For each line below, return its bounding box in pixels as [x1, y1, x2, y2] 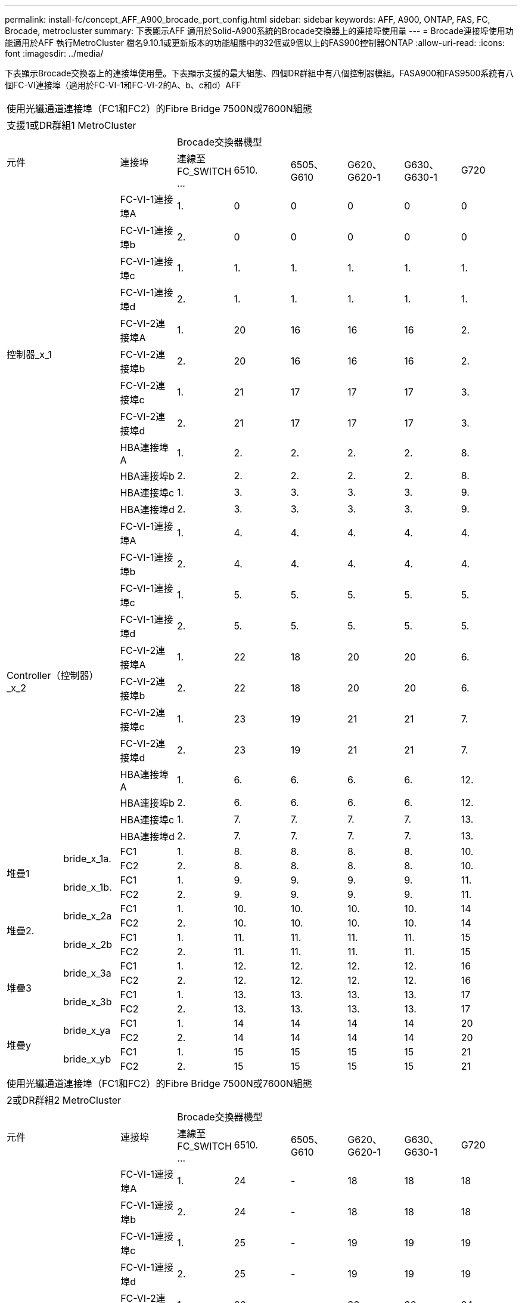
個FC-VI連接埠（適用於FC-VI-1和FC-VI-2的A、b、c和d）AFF [5, 80, 241, 90]
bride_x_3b [63, 996, 112, 1008]
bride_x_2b [63, 938, 113, 950]
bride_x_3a [63, 967, 111, 979]
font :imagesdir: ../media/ [5, 48, 104, 58]
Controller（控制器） [7, 669, 99, 681]
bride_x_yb [63, 1053, 111, 1065]
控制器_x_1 [7, 348, 52, 360]
